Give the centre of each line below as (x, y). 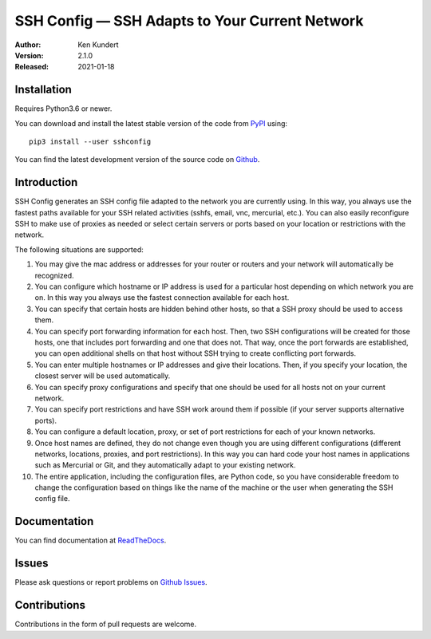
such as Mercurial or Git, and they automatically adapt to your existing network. (165, 465)
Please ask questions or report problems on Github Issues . (111, 582)
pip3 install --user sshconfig (90, 142)
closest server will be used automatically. (103, 376)
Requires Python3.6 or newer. (63, 108)
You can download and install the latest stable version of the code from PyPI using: (151, 123)
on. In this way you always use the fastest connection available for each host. (162, 298)
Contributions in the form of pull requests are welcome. (106, 624)
